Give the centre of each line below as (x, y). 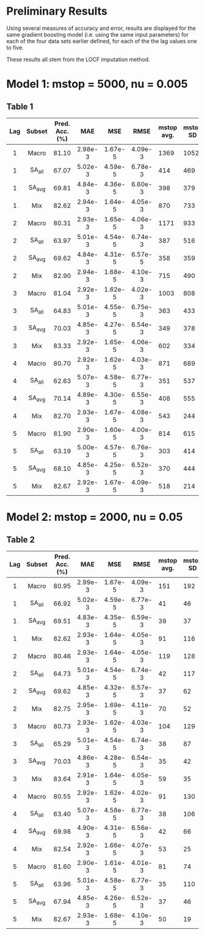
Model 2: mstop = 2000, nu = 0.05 (95, 517)
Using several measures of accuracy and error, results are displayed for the (101, 28)
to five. (15, 48)
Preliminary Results (57, 11)
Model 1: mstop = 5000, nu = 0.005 (97, 84)
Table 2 (21, 539)
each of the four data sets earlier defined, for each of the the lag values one (102, 41)
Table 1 (20, 106)
